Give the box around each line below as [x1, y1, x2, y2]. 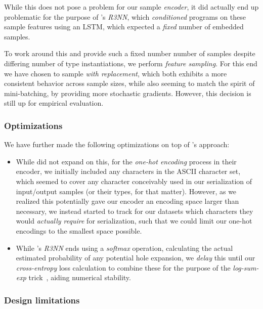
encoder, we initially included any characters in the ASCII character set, [16, 166, 241, 176]
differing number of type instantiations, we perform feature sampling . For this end [4, 58, 257, 68]
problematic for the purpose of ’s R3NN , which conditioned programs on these [4, 11, 246, 22]
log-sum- [233, 262, 259, 273]
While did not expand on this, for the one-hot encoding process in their [16, 156, 237, 166]
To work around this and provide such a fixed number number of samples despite [4, 48, 255, 59]
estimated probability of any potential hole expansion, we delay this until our [16, 252, 255, 263]
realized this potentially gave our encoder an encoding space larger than [16, 196, 239, 206]
